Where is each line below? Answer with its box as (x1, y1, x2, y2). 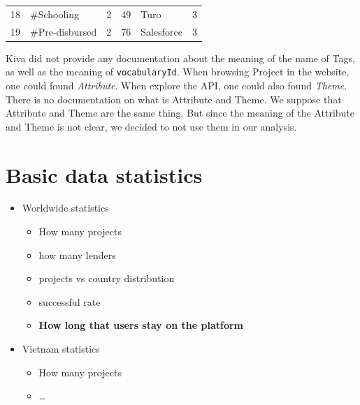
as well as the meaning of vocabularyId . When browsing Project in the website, (6, 64, 350, 79)
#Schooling (30, 6, 80, 21)
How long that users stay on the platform (38, 318, 244, 332)
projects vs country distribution (38, 271, 175, 286)
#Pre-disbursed (30, 24, 97, 38)
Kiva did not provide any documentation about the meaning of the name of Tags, (6, 50, 355, 65)
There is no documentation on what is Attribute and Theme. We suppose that (6, 91, 342, 106)
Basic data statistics (6, 160, 203, 189)
